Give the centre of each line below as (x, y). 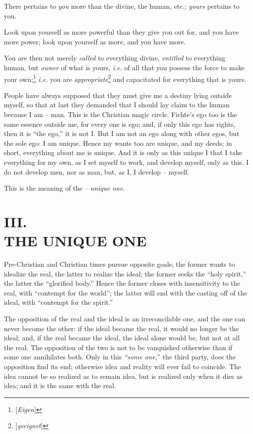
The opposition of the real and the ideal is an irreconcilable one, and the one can (125, 319)
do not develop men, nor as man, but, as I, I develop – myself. (97, 171)
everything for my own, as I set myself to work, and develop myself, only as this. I (126, 162)
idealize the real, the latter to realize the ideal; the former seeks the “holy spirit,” (125, 273)
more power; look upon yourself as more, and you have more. (95, 41)
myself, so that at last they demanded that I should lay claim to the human (117, 105)
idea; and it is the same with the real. (60, 385)
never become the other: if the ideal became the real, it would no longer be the (121, 328)
